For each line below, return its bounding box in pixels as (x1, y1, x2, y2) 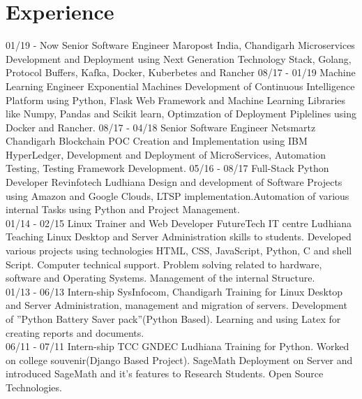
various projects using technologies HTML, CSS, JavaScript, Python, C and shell (6, 243, 352, 258)
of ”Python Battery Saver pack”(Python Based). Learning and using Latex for (6, 312, 341, 326)
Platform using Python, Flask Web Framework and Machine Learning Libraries (6, 92, 346, 107)
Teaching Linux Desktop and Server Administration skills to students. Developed (6, 229, 352, 244)
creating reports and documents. (6, 325, 144, 340)
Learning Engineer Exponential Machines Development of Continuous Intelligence (6, 78, 355, 93)
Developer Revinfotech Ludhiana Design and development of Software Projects (6, 175, 342, 189)
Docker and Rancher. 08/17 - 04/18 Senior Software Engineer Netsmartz (6, 119, 316, 134)
